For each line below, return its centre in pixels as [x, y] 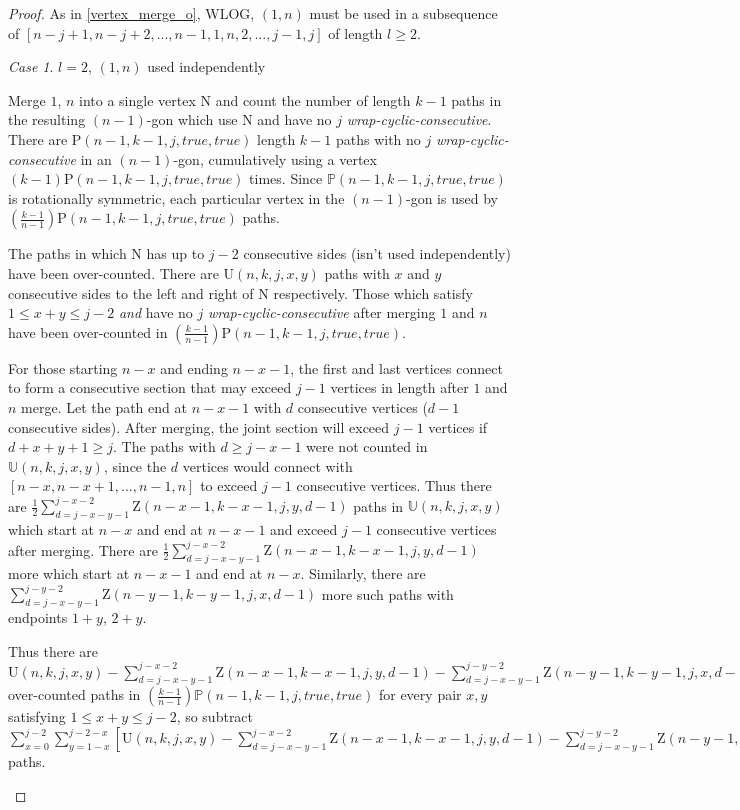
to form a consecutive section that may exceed [150, 387]
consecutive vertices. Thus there [394, 485]
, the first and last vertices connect [396, 367]
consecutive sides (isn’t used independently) [377, 253]
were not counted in [367, 446]
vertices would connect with [267, 465]
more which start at [69, 573]
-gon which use [192, 119]
